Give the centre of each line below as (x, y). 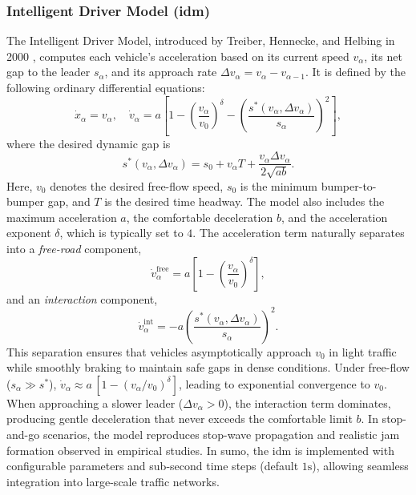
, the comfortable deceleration (200, 217)
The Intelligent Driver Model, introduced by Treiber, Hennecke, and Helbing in (201, 40)
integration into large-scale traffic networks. (113, 481)
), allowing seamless (360, 466)
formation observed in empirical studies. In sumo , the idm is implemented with (200, 450)
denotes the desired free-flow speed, (137, 185)
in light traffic (363, 351)
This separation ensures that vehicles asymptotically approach (159, 351)
